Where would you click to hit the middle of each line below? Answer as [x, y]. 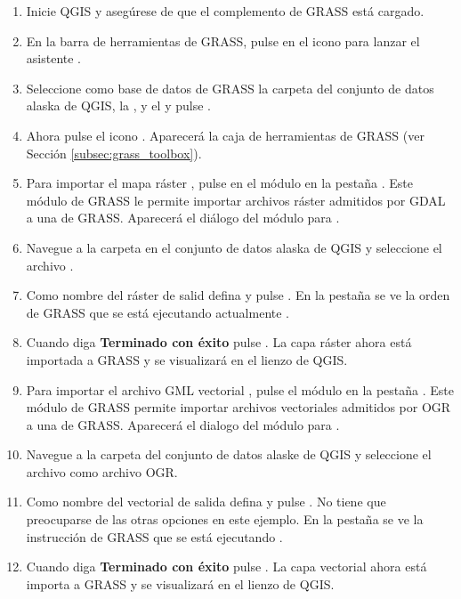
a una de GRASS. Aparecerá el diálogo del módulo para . [183, 218]
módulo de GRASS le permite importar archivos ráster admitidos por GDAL [236, 200]
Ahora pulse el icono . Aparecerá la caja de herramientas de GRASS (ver [225, 135]
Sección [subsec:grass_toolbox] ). [114, 153]
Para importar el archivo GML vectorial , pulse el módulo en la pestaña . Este [240, 389]
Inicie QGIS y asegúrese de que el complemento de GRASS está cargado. [225, 11]
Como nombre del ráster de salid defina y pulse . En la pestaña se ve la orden [238, 295]
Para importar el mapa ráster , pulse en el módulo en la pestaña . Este [219, 183]
